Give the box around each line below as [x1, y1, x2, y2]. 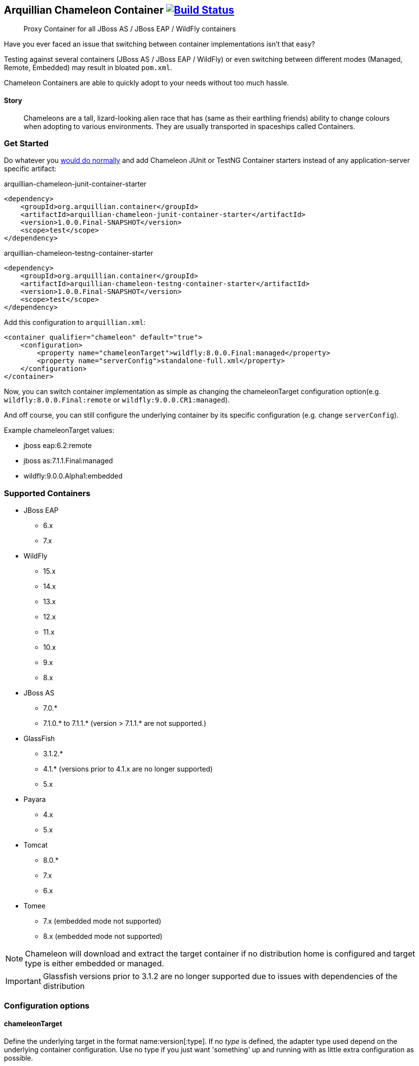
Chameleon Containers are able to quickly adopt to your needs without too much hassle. [4, 79, 289, 87]
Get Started [4, 138, 49, 149]
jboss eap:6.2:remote [24, 441, 92, 450]
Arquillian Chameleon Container [4, 4, 164, 16]
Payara [24, 795, 46, 804]
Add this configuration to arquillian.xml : [4, 318, 146, 327]
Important [5, 976, 41, 986]
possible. [4, 1053, 33, 1062]
